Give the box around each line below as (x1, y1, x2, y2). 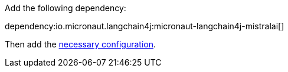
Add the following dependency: (5, 3, 126, 13)
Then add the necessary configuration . (5, 39, 156, 49)
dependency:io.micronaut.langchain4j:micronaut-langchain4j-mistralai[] (5, 21, 284, 31)
